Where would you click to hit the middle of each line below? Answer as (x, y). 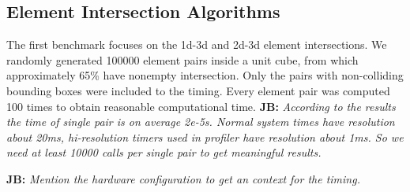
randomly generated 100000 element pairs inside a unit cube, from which (182, 59)
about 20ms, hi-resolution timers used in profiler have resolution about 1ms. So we (205, 137)
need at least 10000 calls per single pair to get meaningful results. (164, 152)
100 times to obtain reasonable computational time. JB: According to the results (201, 106)
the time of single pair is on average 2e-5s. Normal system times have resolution (201, 122)
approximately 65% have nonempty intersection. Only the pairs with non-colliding (205, 75)
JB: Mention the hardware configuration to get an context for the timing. (183, 178)
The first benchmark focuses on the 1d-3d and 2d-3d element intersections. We (197, 44)
